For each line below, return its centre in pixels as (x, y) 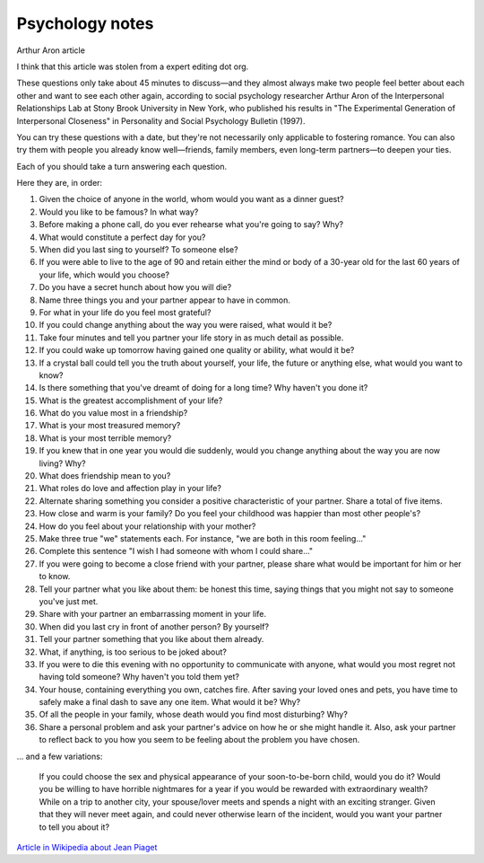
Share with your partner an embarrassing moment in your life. (153, 614)
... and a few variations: (60, 756)
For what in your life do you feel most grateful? (125, 312)
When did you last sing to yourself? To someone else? (138, 250)
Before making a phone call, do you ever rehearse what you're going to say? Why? (191, 225)
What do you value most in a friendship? (113, 413)
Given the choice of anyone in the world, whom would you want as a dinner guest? (191, 199)
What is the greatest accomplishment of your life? (131, 401)
